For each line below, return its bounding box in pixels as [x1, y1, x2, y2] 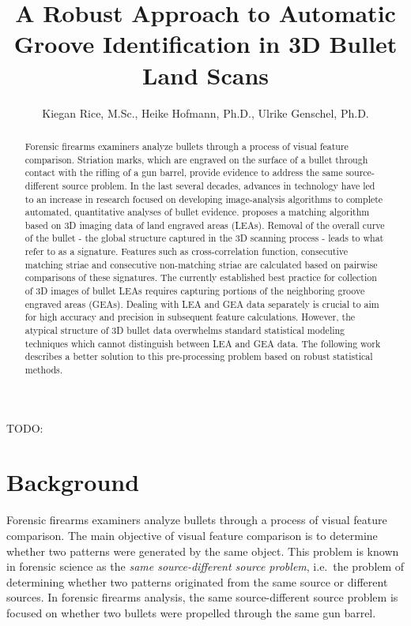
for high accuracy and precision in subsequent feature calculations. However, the [25, 310, 356, 324]
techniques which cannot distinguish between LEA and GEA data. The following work [25, 336, 381, 350]
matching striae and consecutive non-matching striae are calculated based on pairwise [25, 257, 378, 271]
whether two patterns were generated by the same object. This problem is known [6, 542, 399, 559]
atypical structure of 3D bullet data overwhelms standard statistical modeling [25, 324, 345, 337]
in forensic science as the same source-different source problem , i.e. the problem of [6, 558, 405, 575]
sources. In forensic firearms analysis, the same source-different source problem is [6, 589, 398, 605]
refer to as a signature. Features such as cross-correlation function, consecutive [25, 245, 348, 258]
